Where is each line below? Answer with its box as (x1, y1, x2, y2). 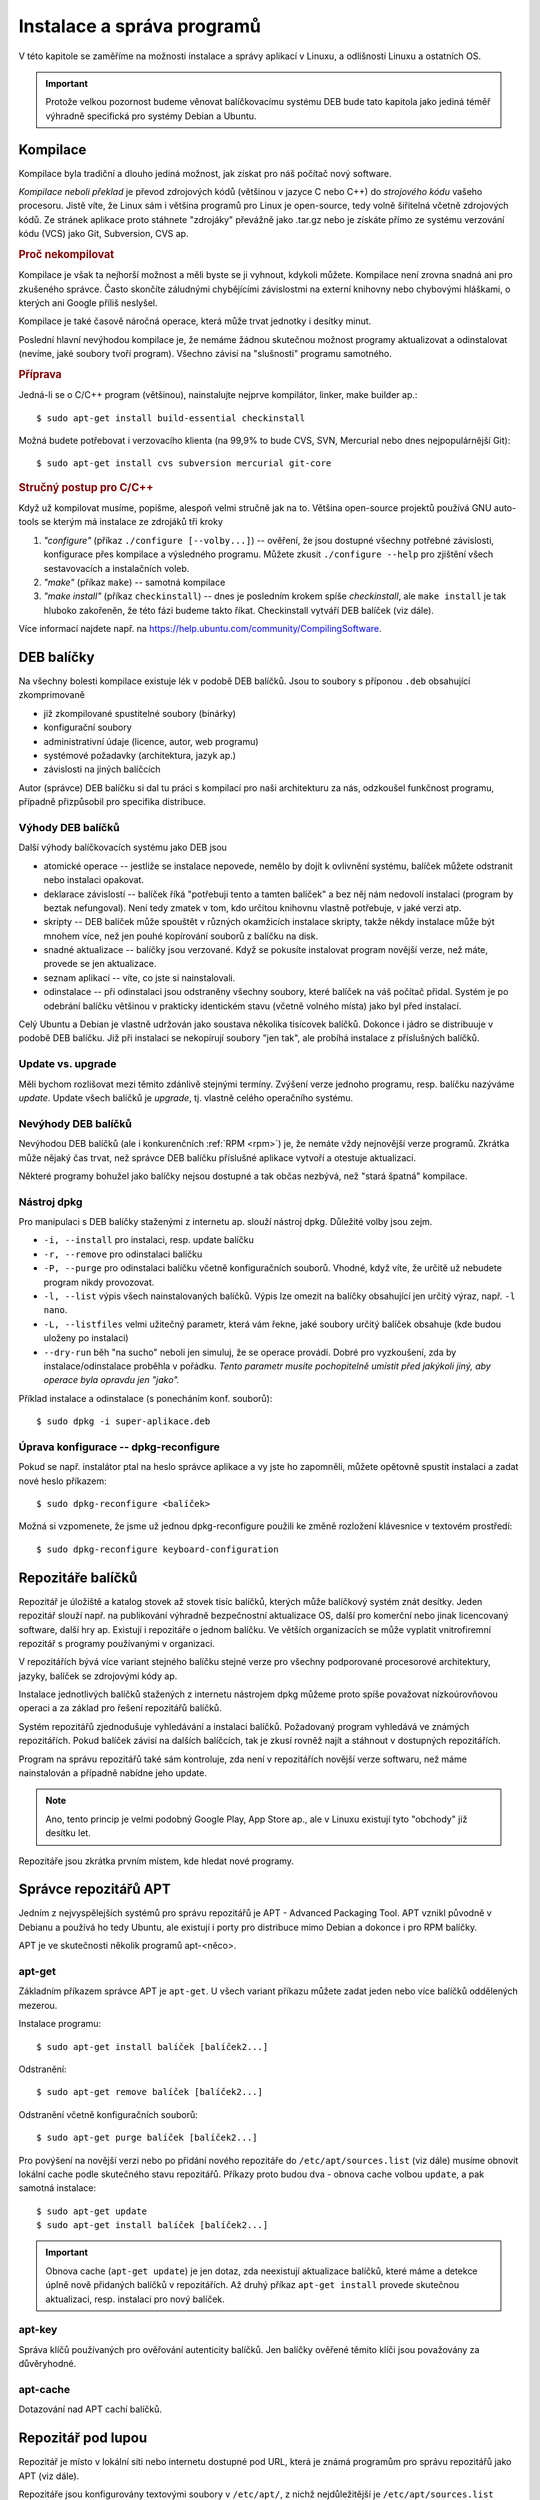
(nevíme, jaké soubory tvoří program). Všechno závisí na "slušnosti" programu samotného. (18, 348, 392, 360)
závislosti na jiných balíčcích (43, 763, 161, 775)
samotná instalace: (18, 2182, 97, 2194)
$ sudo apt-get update (36, 2205, 148, 2217)
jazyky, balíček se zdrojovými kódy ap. (18, 1670, 178, 1682)
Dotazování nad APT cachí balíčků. (18, 2403, 163, 2415)
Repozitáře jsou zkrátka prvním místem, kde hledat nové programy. (18, 1855, 295, 1867)
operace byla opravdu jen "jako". (43, 1374, 180, 1386)
